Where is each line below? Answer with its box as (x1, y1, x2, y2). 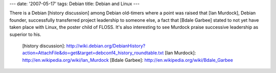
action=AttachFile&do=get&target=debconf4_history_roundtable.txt (22, 50, 164, 56)
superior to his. (9, 31, 41, 38)
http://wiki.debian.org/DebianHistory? (66, 43, 146, 49)
